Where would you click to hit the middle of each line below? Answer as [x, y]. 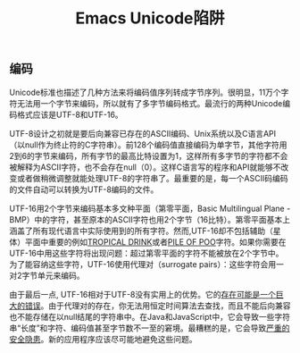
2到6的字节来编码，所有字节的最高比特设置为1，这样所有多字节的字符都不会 [149, 155]
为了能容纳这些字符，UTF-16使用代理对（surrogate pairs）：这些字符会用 [143, 264]
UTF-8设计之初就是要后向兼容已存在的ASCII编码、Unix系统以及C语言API [143, 133]
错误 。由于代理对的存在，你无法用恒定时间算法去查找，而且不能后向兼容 [158, 306]
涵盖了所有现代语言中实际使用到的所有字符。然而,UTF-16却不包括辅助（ [142, 231]
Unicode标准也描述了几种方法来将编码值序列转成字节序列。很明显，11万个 [145, 92]
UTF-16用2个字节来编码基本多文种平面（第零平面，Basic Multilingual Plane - [150, 208]
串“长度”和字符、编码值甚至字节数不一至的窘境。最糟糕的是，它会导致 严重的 [150, 328]
